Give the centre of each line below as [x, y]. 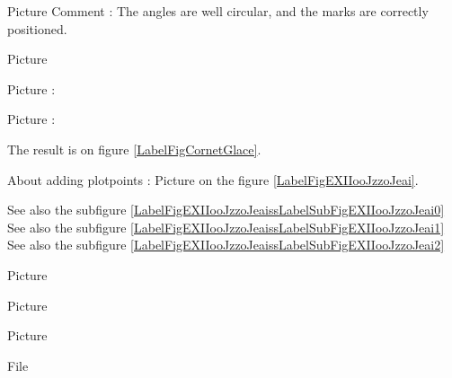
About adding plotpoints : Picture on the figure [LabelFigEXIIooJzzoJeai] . [213, 179]
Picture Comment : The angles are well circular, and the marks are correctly [218, 11]
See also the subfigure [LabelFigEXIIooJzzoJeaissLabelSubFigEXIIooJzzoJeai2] [226, 245]
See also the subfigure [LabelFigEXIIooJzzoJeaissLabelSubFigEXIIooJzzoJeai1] [226, 227]
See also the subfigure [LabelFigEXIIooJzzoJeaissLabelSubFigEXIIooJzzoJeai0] [226, 210]
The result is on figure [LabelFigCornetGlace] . [134, 149]
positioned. [37, 28]
